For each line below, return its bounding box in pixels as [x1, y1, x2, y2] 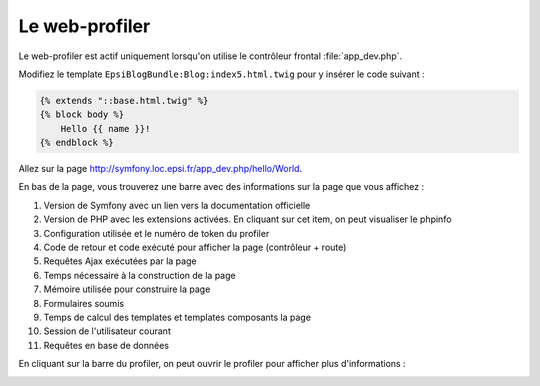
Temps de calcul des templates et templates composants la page [43, 311, 312, 323]
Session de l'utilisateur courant [43, 325, 172, 337]
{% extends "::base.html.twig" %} [39, 95, 209, 106]
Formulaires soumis [43, 297, 125, 309]
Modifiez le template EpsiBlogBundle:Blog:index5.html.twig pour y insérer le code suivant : [18, 68, 425, 80]
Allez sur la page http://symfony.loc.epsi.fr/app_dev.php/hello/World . [18, 163, 303, 175]
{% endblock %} [39, 137, 114, 149]
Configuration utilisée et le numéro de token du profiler [43, 227, 270, 239]
